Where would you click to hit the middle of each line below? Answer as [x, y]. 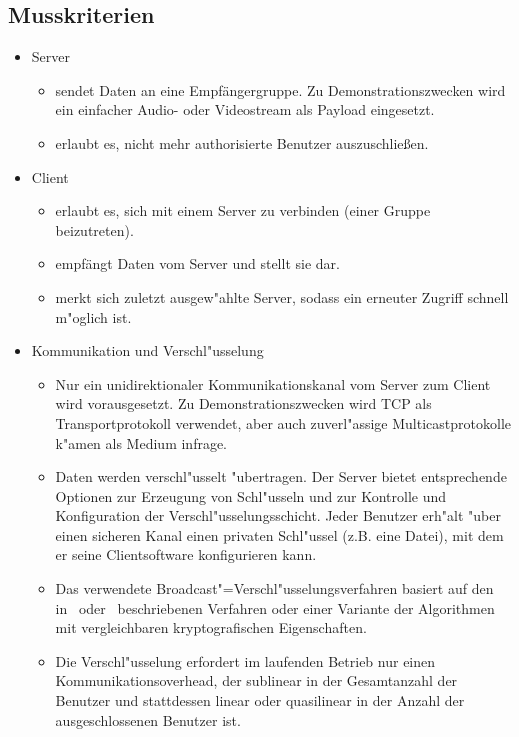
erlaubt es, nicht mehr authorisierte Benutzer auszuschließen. [242, 142]
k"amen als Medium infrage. [141, 442]
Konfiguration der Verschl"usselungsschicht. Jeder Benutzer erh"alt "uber [278, 515]
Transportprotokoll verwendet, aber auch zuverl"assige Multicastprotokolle [283, 422]
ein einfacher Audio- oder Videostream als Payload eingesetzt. [245, 109]
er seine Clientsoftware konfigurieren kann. [186, 554]
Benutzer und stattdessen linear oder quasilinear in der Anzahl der [260, 700]
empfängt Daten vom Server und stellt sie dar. [197, 263]
